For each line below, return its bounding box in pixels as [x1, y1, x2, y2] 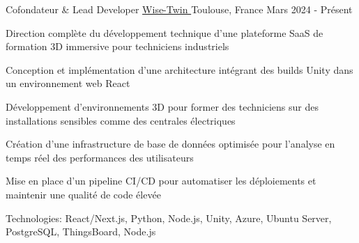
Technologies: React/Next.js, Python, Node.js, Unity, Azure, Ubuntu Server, [6, 210, 332, 225]
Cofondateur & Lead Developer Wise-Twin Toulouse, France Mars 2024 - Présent [6, 2, 353, 16]
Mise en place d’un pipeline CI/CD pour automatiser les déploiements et [6, 173, 316, 188]
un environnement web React [6, 76, 130, 91]
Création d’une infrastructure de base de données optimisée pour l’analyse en [6, 136, 335, 151]
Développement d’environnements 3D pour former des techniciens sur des [6, 99, 319, 113]
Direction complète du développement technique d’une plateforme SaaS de [6, 25, 323, 40]
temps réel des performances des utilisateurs [6, 150, 194, 164]
